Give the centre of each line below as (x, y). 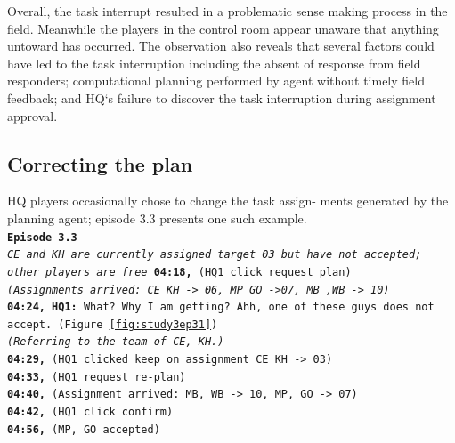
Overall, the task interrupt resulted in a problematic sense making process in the (227, 11)
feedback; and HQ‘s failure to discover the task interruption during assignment (222, 97)
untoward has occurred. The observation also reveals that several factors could (221, 46)
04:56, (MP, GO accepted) (84, 429)
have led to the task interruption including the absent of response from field (214, 63)
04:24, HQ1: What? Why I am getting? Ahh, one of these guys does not (221, 307)
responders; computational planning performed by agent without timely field (216, 81)
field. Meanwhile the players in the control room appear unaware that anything (223, 28)
